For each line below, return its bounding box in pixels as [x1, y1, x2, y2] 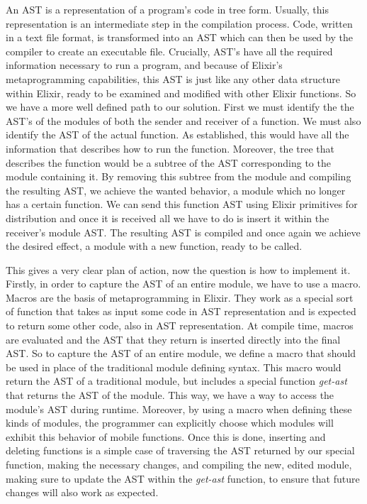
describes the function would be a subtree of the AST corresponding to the [6, 155, 331, 170]
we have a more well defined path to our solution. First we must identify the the [6, 99, 354, 114]
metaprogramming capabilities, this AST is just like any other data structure [6, 71, 340, 86]
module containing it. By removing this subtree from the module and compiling [6, 169, 351, 184]
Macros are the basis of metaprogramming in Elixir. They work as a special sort [6, 290, 354, 305]
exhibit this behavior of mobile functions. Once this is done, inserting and [6, 429, 326, 444]
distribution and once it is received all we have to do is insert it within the [6, 210, 329, 225]
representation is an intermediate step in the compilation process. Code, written [6, 16, 353, 31]
